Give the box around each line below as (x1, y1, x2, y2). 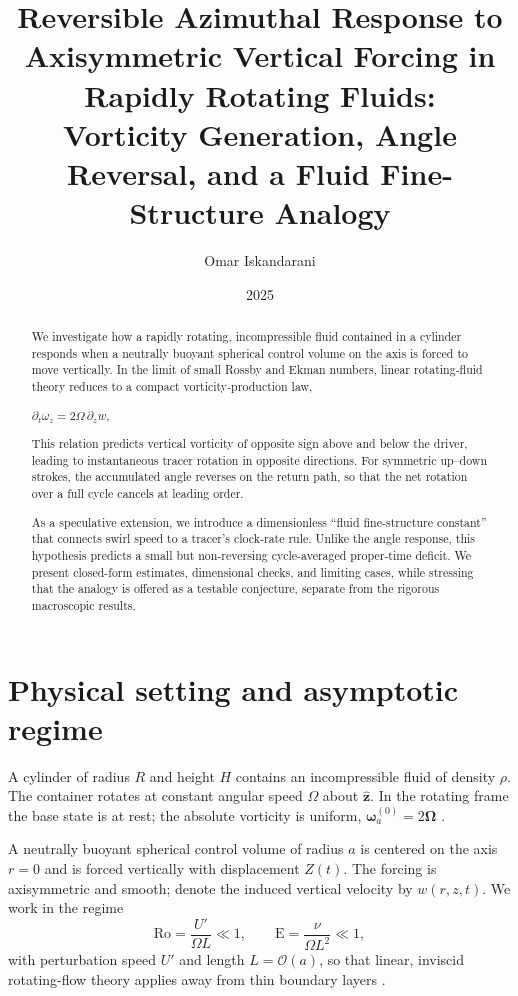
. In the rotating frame (370, 785, 509, 806)
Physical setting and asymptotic (8, 668, 459, 709)
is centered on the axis (360, 838, 498, 859)
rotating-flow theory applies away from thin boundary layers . (8, 968, 386, 989)
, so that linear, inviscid (319, 949, 464, 970)
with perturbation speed (8, 949, 156, 970)
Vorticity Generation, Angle (63, 113, 457, 154)
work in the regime (8, 897, 124, 918)
